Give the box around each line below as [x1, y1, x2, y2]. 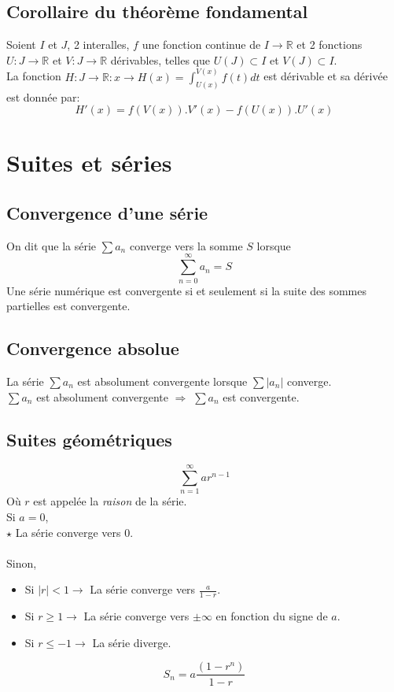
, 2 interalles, [67, 36, 130, 53]
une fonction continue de [142, 36, 261, 53]
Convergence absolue [6, 336, 179, 361]
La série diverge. [92, 634, 171, 650]
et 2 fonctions [296, 36, 363, 53]
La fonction [6, 68, 61, 84]
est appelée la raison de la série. [33, 493, 187, 509]
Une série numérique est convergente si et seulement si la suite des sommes [6, 282, 367, 298]
